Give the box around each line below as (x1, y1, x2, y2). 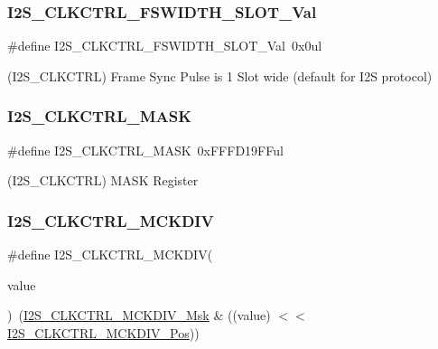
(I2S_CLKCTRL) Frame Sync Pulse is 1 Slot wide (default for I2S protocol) (7, 66, 433, 85)
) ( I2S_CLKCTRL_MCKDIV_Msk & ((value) (7, 306, 271, 325)
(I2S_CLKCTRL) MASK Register (7, 171, 199, 190)
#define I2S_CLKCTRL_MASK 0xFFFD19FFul (7, 140, 284, 159)
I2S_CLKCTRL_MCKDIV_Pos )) (7, 323, 200, 342)
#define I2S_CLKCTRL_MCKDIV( (7, 245, 213, 264)
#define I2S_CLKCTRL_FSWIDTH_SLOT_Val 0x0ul (7, 36, 322, 55)
